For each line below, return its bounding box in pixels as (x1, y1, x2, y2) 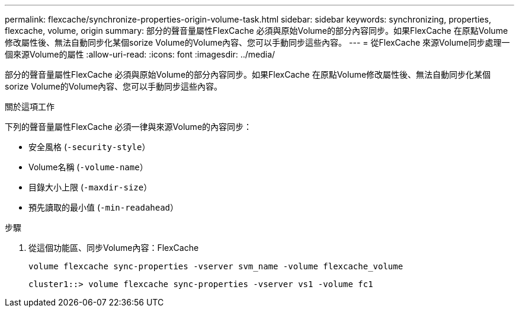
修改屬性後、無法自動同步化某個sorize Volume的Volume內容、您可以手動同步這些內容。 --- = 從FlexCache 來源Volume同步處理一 (5, 37, 510, 47)
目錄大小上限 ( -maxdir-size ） (28, 182, 152, 192)
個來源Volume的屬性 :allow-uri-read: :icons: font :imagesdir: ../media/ (5, 49, 275, 59)
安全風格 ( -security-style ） (28, 142, 150, 152)
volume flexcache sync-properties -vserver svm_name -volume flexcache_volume (28, 262, 403, 271)
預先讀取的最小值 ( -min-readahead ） (28, 202, 179, 212)
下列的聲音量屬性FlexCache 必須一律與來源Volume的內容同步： (5, 122, 252, 132)
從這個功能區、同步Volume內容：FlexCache (28, 243, 199, 253)
